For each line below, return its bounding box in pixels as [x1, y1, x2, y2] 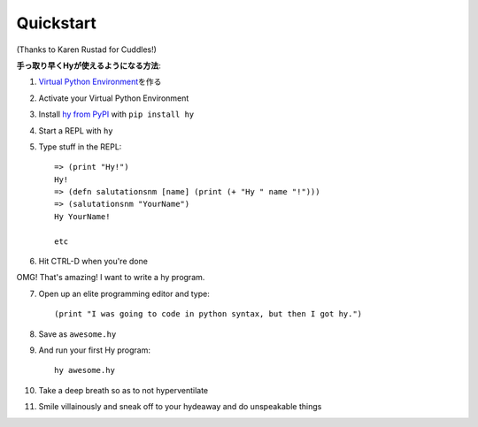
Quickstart [16, 13, 97, 33]
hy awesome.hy [54, 365, 115, 376]
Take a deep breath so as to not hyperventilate [38, 385, 209, 395]
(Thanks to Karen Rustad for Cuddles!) [16, 44, 157, 55]
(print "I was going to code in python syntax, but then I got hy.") [54, 309, 363, 319]
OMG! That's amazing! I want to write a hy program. [16, 272, 205, 283]
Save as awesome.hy [38, 328, 117, 339]
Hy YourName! [54, 211, 111, 221]
